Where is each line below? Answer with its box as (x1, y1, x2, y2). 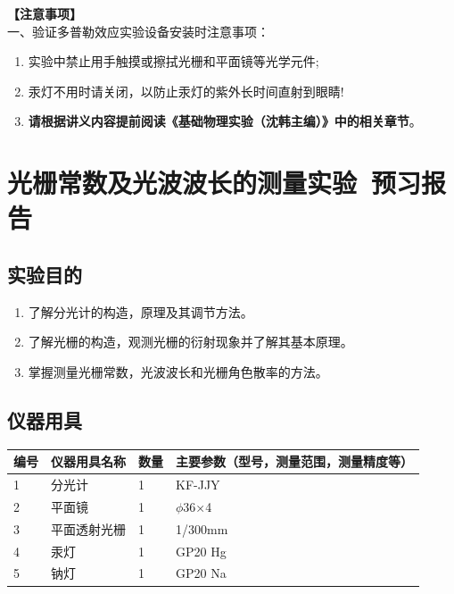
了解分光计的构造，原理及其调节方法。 (28, 302, 253, 321)
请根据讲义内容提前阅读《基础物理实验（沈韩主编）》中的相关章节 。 (28, 112, 422, 130)
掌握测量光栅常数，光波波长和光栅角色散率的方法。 (28, 362, 328, 381)
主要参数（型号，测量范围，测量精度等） (176, 452, 413, 471)
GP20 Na (176, 564, 227, 582)
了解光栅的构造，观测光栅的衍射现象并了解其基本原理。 (28, 332, 353, 351)
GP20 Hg (176, 541, 227, 560)
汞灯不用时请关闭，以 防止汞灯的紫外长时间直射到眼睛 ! (28, 81, 344, 100)
